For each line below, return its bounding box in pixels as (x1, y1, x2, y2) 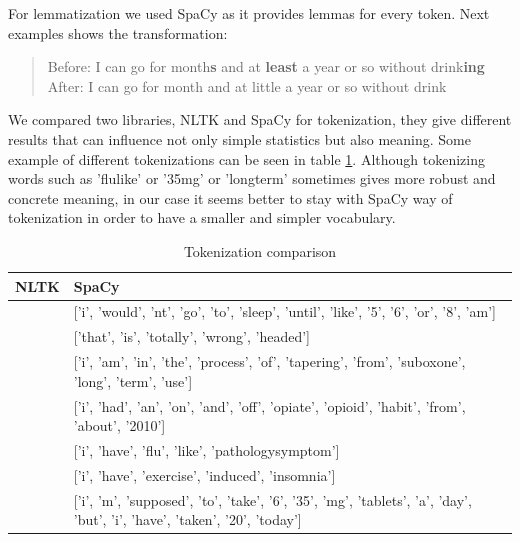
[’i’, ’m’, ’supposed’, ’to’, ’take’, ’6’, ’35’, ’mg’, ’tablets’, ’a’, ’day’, (73, 489, 472, 510)
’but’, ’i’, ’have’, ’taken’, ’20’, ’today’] (73, 509, 302, 530)
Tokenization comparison (183, 240, 337, 261)
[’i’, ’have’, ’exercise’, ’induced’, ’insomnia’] (73, 464, 336, 485)
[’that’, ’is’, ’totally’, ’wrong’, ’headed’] (73, 326, 311, 347)
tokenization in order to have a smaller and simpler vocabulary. (8, 207, 396, 228)
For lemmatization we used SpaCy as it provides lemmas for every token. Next (8, 3, 490, 23)
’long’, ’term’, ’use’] (73, 370, 193, 391)
